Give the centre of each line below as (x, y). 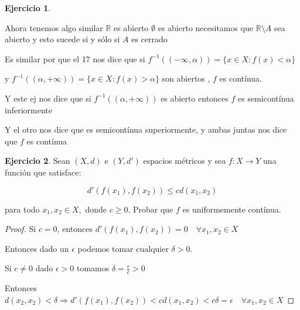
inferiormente (28, 109)
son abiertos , (186, 78)
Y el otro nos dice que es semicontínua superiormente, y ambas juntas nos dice (146, 129)
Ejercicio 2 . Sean (37, 161)
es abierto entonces (195, 98)
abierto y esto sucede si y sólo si (62, 39)
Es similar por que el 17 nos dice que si (75, 58)
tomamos (93, 268)
